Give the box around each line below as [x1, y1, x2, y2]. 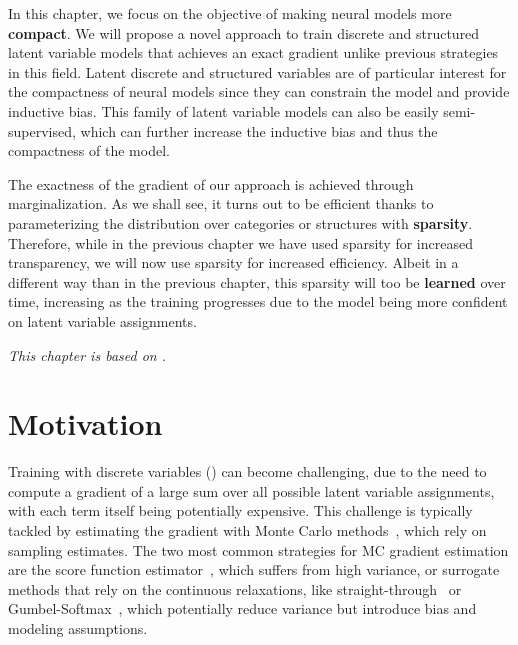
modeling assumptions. [8, 617, 148, 638]
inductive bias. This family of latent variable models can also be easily [8, 100, 439, 121]
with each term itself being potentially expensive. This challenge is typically [8, 500, 473, 521]
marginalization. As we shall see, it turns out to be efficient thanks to [8, 193, 434, 214]
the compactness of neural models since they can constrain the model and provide [8, 81, 510, 102]
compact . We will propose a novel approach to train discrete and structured [8, 22, 480, 43]
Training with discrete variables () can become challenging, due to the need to [8, 461, 487, 482]
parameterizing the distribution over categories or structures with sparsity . [8, 212, 473, 233]
